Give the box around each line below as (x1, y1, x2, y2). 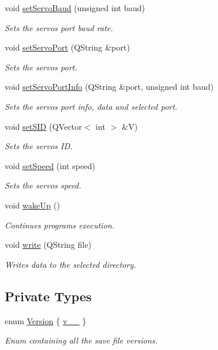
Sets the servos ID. (5, 140, 73, 152)
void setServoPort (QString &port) (5, 41, 130, 53)
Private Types (5, 287, 92, 305)
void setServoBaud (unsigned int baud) (5, 2, 145, 14)
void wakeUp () (5, 198, 60, 211)
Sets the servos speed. (5, 179, 81, 191)
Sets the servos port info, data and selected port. (5, 100, 178, 112)
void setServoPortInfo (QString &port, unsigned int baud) (5, 80, 214, 93)
